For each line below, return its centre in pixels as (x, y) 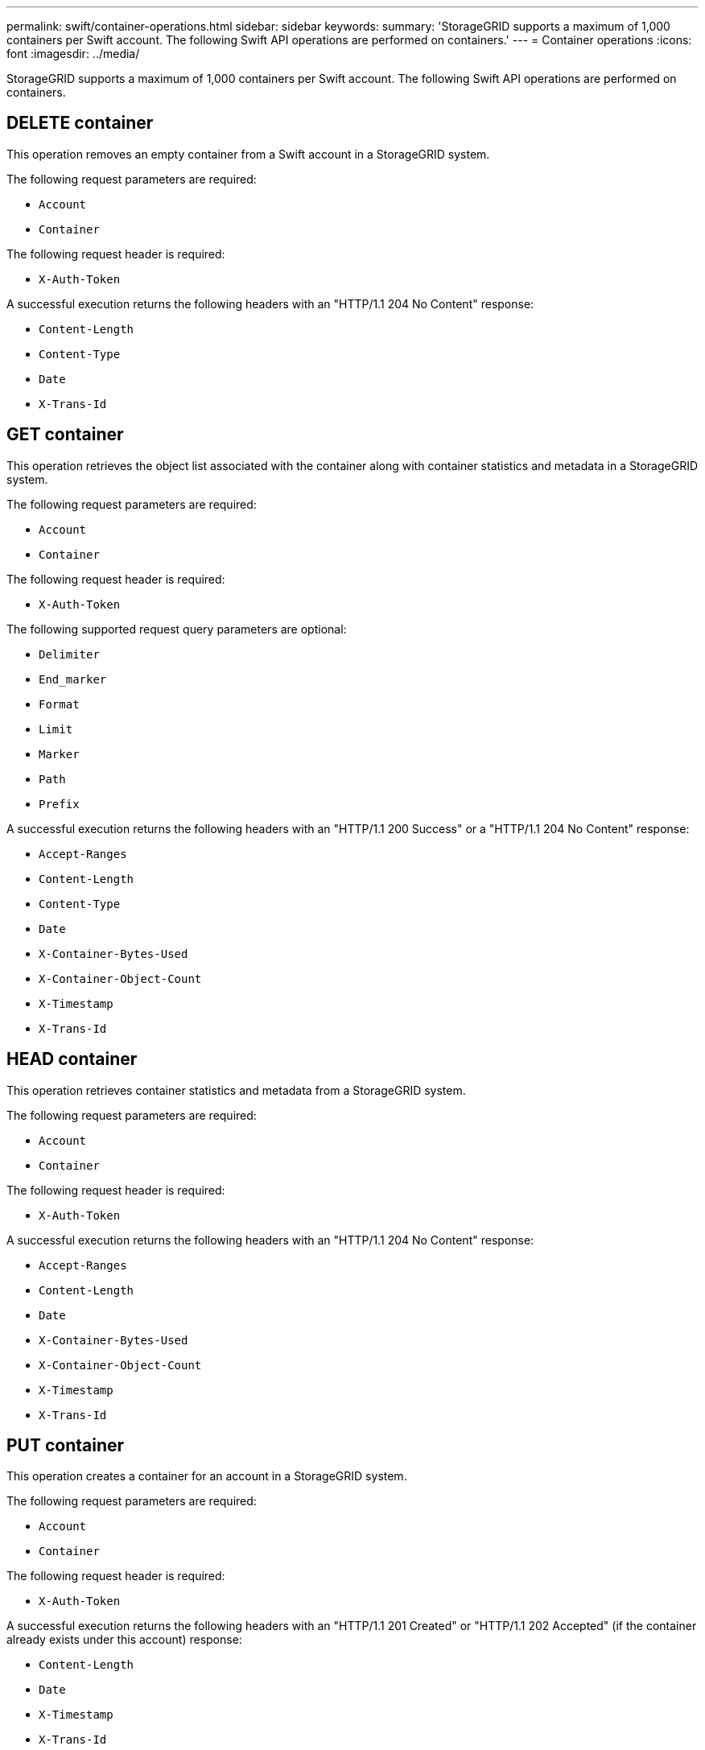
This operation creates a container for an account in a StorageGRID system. (207, 1476)
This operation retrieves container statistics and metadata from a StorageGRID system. (236, 1090)
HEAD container (72, 1059)
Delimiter (69, 654)
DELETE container (80, 123)
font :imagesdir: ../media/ (73, 54)
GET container (65, 435)
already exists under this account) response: (124, 1640)
